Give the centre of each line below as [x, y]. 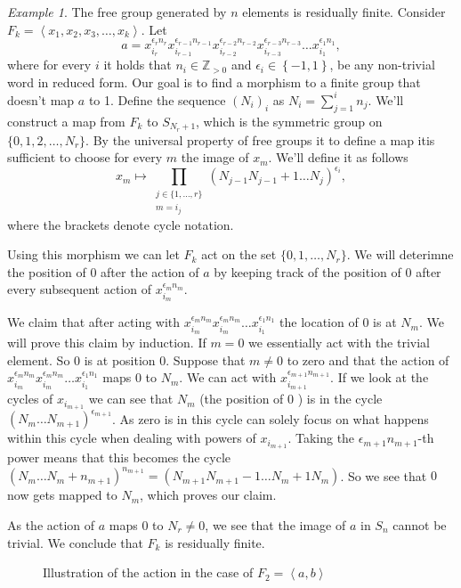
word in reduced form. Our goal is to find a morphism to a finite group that [214, 82]
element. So [39, 359]
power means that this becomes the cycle [119, 457]
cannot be [420, 525]
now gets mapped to [62, 495]
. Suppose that [206, 359]
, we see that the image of [275, 525]
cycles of [30, 399]
